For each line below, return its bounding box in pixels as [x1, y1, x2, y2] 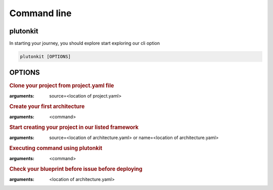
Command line [9, 8, 72, 19]
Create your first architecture [9, 103, 85, 110]
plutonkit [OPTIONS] [20, 54, 71, 60]
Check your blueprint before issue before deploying [9, 165, 143, 172]
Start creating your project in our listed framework [9, 124, 139, 131]
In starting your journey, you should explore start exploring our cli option [9, 40, 160, 46]
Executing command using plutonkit [9, 145, 103, 152]
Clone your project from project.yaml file [9, 82, 114, 89]
